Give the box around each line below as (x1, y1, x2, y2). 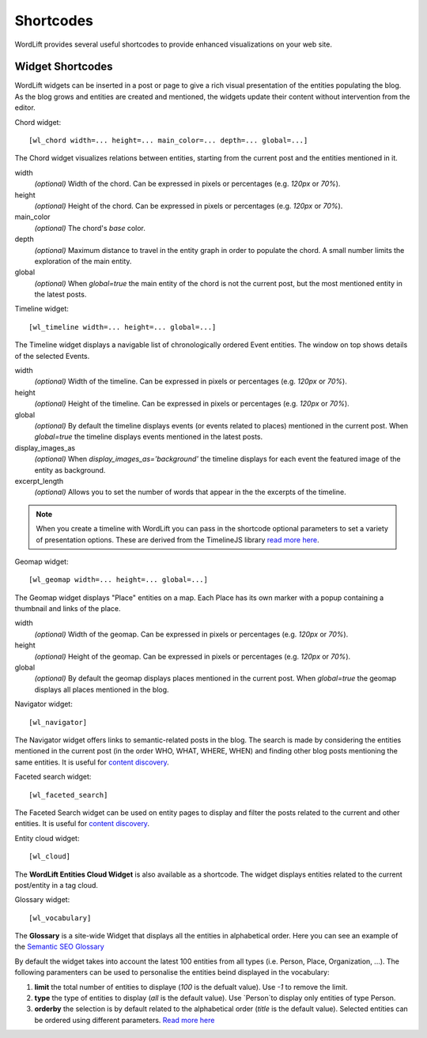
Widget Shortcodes (14, 60, 114, 74)
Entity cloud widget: (14, 833, 80, 843)
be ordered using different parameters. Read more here (34, 1015, 215, 1025)
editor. (14, 103, 36, 112)
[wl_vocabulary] (28, 913, 92, 923)
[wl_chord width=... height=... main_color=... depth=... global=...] (28, 136, 308, 145)
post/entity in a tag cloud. (14, 880, 99, 889)
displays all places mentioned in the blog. (34, 685, 169, 694)
